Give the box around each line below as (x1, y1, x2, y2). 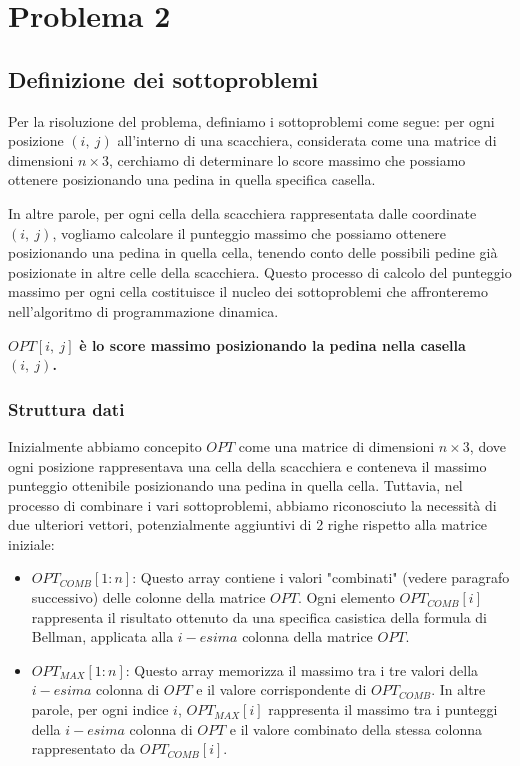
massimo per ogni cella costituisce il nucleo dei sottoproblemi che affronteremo (8, 281, 488, 302)
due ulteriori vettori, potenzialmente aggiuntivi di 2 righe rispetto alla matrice (8, 514, 488, 535)
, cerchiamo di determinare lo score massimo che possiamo (109, 149, 466, 170)
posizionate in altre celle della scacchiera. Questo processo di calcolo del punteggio (8, 261, 512, 282)
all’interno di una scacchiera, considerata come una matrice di (117, 130, 497, 151)
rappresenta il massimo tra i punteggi (268, 699, 498, 720)
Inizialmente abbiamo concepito (8, 435, 202, 456)
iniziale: (8, 533, 55, 554)
